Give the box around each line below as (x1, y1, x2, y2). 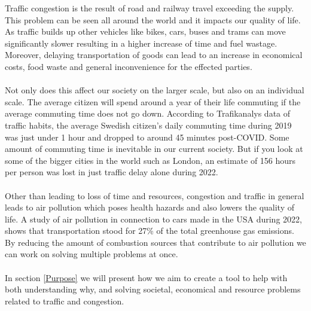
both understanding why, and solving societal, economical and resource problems (5, 283, 301, 295)
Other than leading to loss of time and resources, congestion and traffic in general (5, 189, 304, 202)
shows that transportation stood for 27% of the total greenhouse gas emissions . (5, 224, 294, 237)
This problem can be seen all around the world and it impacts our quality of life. (5, 13, 301, 26)
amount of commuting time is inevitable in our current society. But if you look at (5, 142, 303, 155)
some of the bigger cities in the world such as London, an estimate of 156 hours (5, 154, 296, 166)
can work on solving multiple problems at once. (5, 248, 178, 260)
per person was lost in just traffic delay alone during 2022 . (5, 166, 218, 178)
